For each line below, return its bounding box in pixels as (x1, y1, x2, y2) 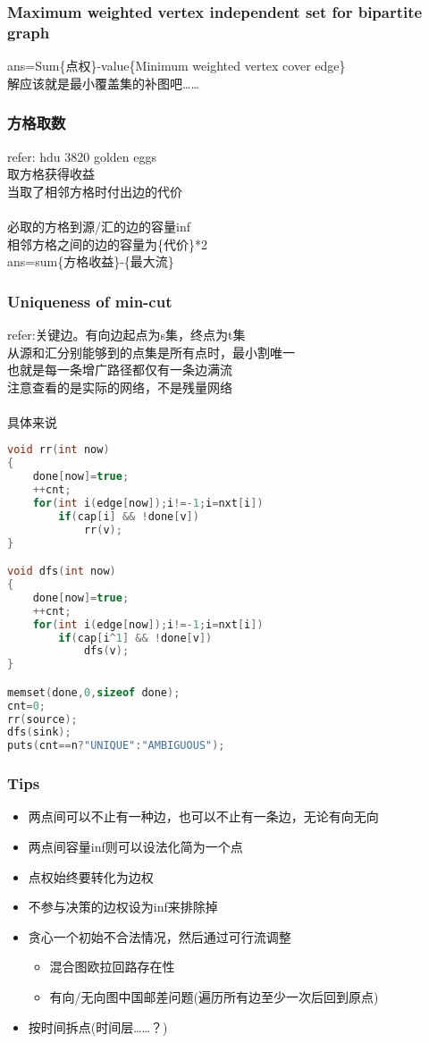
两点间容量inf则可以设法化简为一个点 (28, 837, 243, 855)
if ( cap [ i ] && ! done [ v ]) (58, 509, 199, 523)
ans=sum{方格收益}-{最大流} (7, 252, 174, 271)
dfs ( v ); (83, 644, 130, 658)
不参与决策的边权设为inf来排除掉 (28, 897, 218, 916)
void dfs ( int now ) (7, 565, 116, 578)
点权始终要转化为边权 (28, 867, 154, 886)
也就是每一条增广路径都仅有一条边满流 (7, 360, 232, 379)
